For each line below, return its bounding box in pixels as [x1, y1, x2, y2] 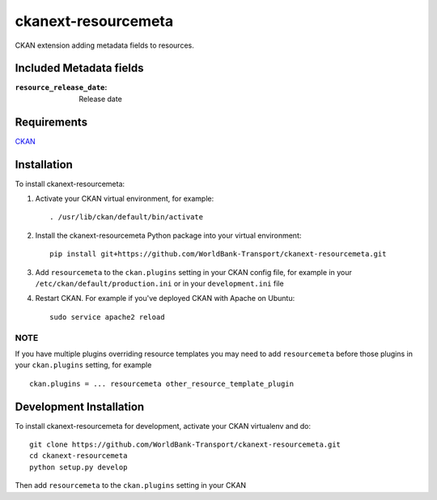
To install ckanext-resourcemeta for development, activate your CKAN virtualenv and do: [15, 421, 312, 430]
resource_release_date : [15, 83, 108, 92]
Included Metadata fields [15, 61, 144, 75]
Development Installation [15, 400, 145, 413]
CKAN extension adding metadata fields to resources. [15, 40, 194, 50]
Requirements [15, 115, 88, 129]
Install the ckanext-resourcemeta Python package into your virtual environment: [35, 231, 302, 240]
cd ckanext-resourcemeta [29, 451, 128, 460]
